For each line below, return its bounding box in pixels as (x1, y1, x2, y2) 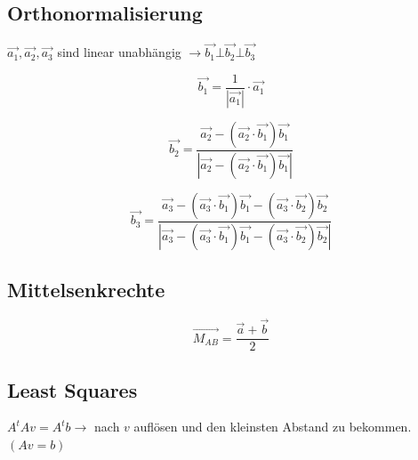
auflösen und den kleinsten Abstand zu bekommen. (133, 417, 412, 436)
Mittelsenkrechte (7, 276, 165, 303)
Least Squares (7, 375, 138, 403)
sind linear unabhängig (57, 43, 181, 61)
